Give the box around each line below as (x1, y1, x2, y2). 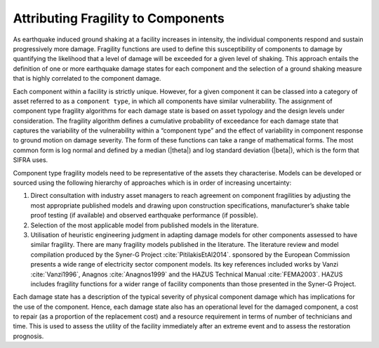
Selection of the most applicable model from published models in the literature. (30, 221, 259, 229)
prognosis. (13, 332, 44, 340)
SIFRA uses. (13, 156, 48, 164)
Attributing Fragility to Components (13, 11, 225, 26)
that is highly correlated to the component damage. (13, 74, 161, 83)
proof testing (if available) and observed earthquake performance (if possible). (30, 211, 258, 220)
